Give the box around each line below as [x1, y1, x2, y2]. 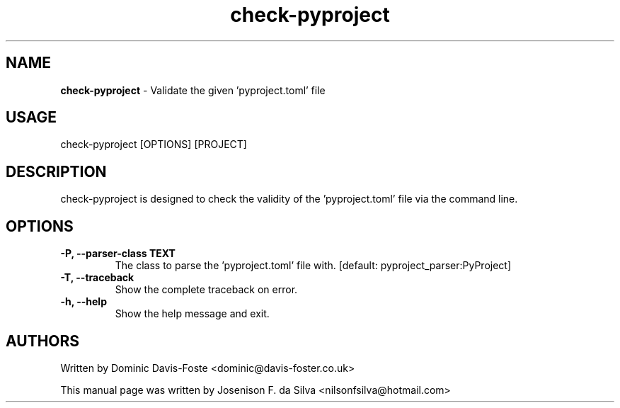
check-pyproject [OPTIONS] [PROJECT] [60, 138, 247, 151]
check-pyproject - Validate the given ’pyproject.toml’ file [60, 84, 326, 96]
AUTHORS [6, 331, 80, 350]
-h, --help [60, 295, 107, 308]
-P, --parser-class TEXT [60, 247, 176, 260]
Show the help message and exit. [115, 307, 270, 320]
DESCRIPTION [6, 162, 107, 181]
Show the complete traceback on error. [115, 283, 298, 296]
